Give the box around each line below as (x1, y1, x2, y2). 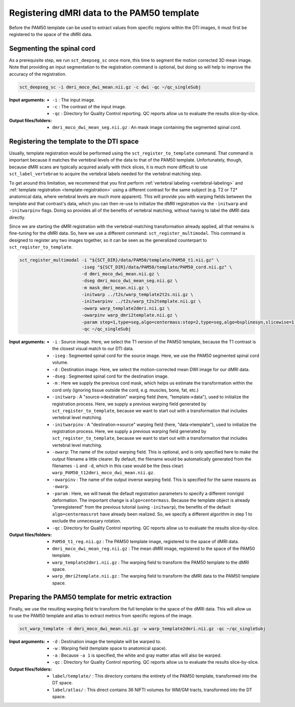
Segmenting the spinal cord (9, 44, 96, 53)
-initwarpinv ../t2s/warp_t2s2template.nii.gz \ (81, 298, 201, 304)
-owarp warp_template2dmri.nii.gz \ (81, 305, 170, 311)
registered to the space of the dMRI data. (9, 31, 93, 37)
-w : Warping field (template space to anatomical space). (52, 645, 167, 651)
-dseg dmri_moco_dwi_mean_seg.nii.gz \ (81, 278, 178, 284)
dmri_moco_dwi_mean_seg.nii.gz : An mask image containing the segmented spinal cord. (52, 125, 241, 130)
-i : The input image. (52, 96, 95, 103)
